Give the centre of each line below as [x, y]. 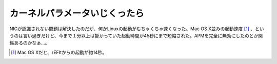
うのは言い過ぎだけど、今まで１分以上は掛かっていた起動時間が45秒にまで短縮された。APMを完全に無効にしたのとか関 [136, 35]
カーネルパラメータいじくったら [77, 13]
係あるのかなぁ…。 [29, 43]
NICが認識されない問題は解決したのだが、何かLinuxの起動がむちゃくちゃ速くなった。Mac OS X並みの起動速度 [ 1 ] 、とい [137, 29]
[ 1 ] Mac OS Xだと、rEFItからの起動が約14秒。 [59, 52]
